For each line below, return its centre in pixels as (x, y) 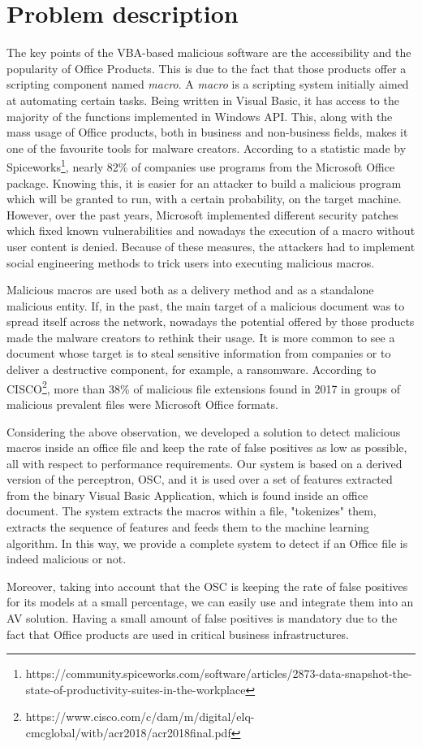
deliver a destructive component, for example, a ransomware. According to (192, 369)
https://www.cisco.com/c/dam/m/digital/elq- (140, 717)
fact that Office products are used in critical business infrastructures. (178, 634)
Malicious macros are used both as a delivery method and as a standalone (190, 290)
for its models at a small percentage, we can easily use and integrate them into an (210, 602)
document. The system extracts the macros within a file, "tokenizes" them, (192, 511)
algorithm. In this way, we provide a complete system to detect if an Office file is (207, 543)
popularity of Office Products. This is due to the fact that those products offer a (207, 68)
